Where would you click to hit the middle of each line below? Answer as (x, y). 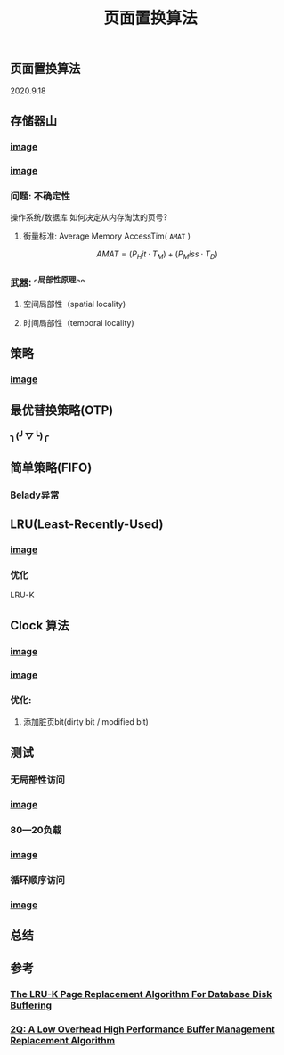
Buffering (31, 1005)
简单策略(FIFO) (51, 467)
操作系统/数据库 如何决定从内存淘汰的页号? (89, 217)
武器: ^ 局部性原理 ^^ (48, 282)
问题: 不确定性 (40, 196)
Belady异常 (35, 495)
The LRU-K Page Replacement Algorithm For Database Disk (141, 994)
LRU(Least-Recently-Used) (87, 525)
